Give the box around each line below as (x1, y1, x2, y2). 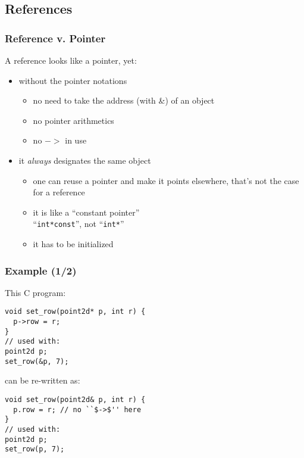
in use (65, 134, 87, 147)
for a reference (33, 186, 85, 198)
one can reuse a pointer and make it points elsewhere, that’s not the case (33, 174, 299, 186)
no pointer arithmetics (33, 114, 114, 126)
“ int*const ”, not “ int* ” (33, 217, 124, 230)
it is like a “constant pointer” (33, 205, 140, 218)
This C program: (5, 286, 66, 298)
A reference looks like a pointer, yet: (5, 54, 137, 66)
